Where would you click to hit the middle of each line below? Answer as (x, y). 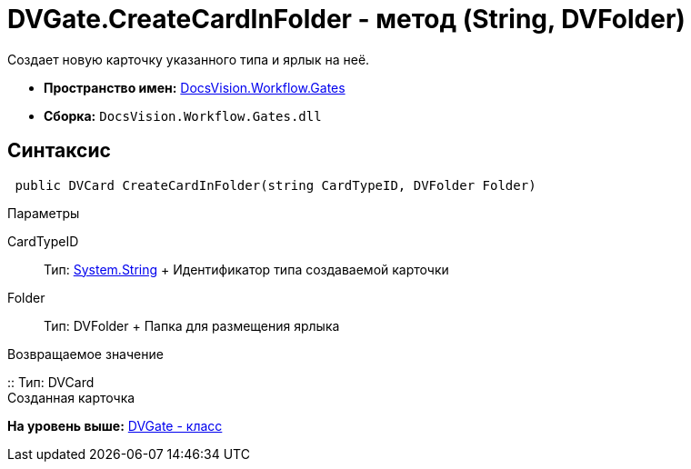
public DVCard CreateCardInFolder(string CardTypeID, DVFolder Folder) (275, 185)
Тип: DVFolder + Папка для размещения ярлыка (192, 325)
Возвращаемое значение (85, 354)
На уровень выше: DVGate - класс (115, 425)
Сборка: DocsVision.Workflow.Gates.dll (183, 115)
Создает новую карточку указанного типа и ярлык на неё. (189, 59)
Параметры (44, 213)
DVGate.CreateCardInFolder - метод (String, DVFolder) (346, 19)
